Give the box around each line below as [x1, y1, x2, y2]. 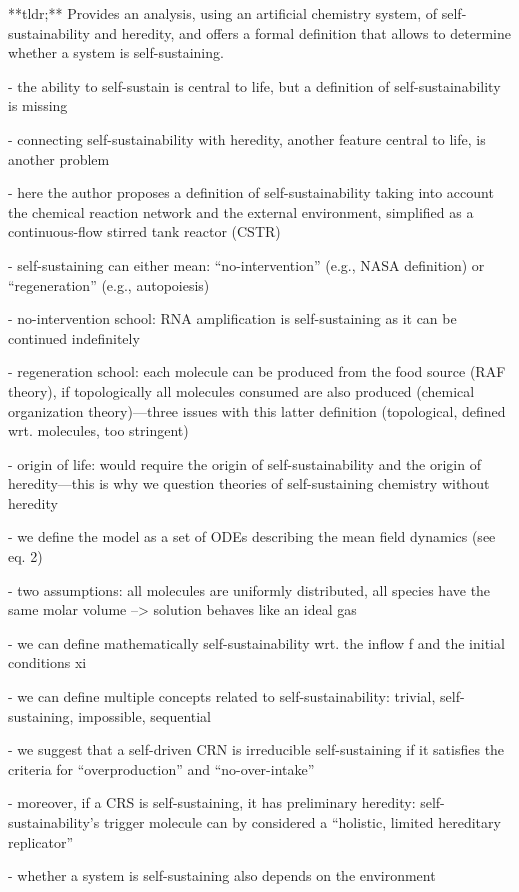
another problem [8, 148, 110, 169]
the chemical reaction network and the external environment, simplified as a [8, 201, 474, 222]
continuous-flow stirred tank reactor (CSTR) [8, 221, 281, 242]
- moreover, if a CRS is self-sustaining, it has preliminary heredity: [8, 792, 416, 813]
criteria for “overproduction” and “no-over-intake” [8, 758, 315, 779]
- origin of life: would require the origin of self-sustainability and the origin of [8, 453, 481, 474]
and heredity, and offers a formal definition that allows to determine [94, 22, 511, 43]
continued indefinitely [8, 327, 140, 348]
